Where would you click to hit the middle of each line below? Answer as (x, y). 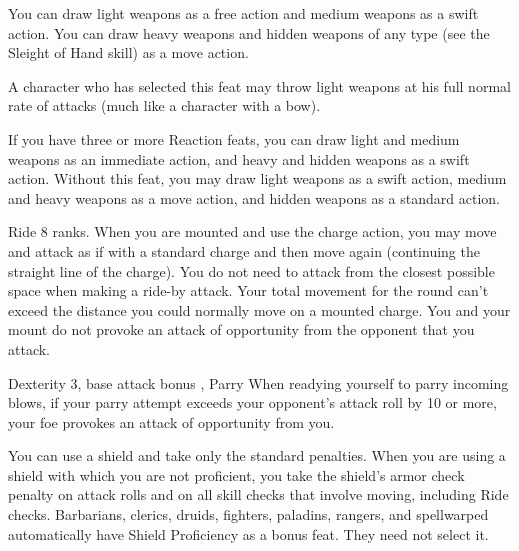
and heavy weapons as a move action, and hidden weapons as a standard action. (254, 197)
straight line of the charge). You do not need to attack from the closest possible (251, 270)
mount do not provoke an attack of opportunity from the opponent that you (241, 329)
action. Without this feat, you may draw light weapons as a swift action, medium (257, 178)
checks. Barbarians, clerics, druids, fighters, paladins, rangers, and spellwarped (248, 514)
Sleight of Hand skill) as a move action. (128, 52)
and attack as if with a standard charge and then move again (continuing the (244, 250)
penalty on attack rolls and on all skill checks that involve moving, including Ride (258, 494)
